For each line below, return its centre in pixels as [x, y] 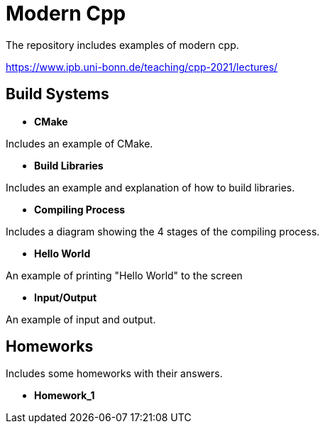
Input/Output [66, 297]
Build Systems [57, 94]
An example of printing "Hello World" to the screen [124, 275]
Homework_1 [65, 396]
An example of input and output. [81, 319]
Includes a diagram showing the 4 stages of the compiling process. [163, 231]
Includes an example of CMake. [79, 143]
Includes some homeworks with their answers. [114, 374]
